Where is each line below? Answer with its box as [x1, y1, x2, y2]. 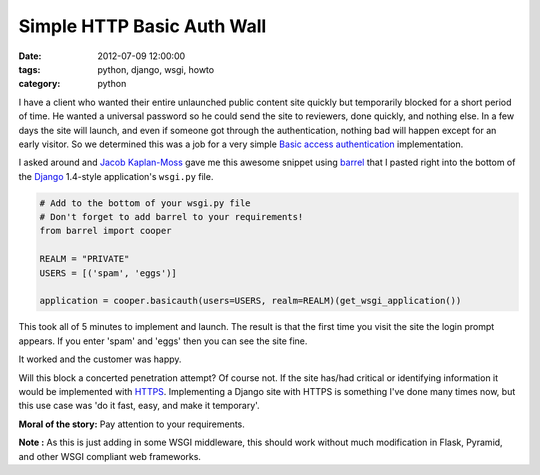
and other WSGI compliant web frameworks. [18, 450, 202, 462]
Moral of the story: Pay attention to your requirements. [18, 418, 245, 430]
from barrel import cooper [39, 225, 172, 237]
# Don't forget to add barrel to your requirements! [39, 211, 304, 223]
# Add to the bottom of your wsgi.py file [39, 197, 251, 209]
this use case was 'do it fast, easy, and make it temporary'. [18, 400, 260, 412]
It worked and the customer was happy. [18, 353, 182, 365]
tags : [18, 63, 41, 75]
